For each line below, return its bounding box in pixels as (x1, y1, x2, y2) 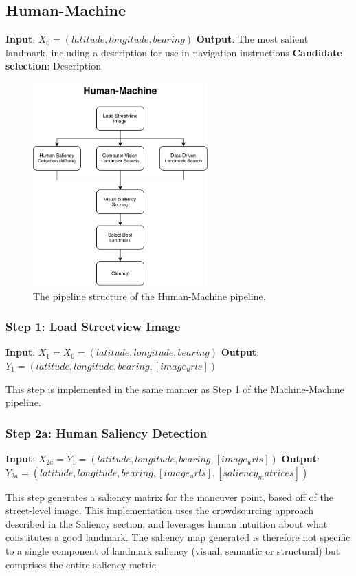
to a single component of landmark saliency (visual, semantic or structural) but (5, 543, 340, 557)
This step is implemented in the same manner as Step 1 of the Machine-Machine (5, 381, 344, 396)
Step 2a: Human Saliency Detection (5, 424, 208, 441)
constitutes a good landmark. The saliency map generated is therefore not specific (5, 530, 351, 544)
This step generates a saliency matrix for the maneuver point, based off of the (5, 489, 333, 504)
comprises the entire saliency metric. (5, 557, 159, 571)
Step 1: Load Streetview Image (5, 318, 181, 335)
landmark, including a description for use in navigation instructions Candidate (5, 45, 342, 59)
